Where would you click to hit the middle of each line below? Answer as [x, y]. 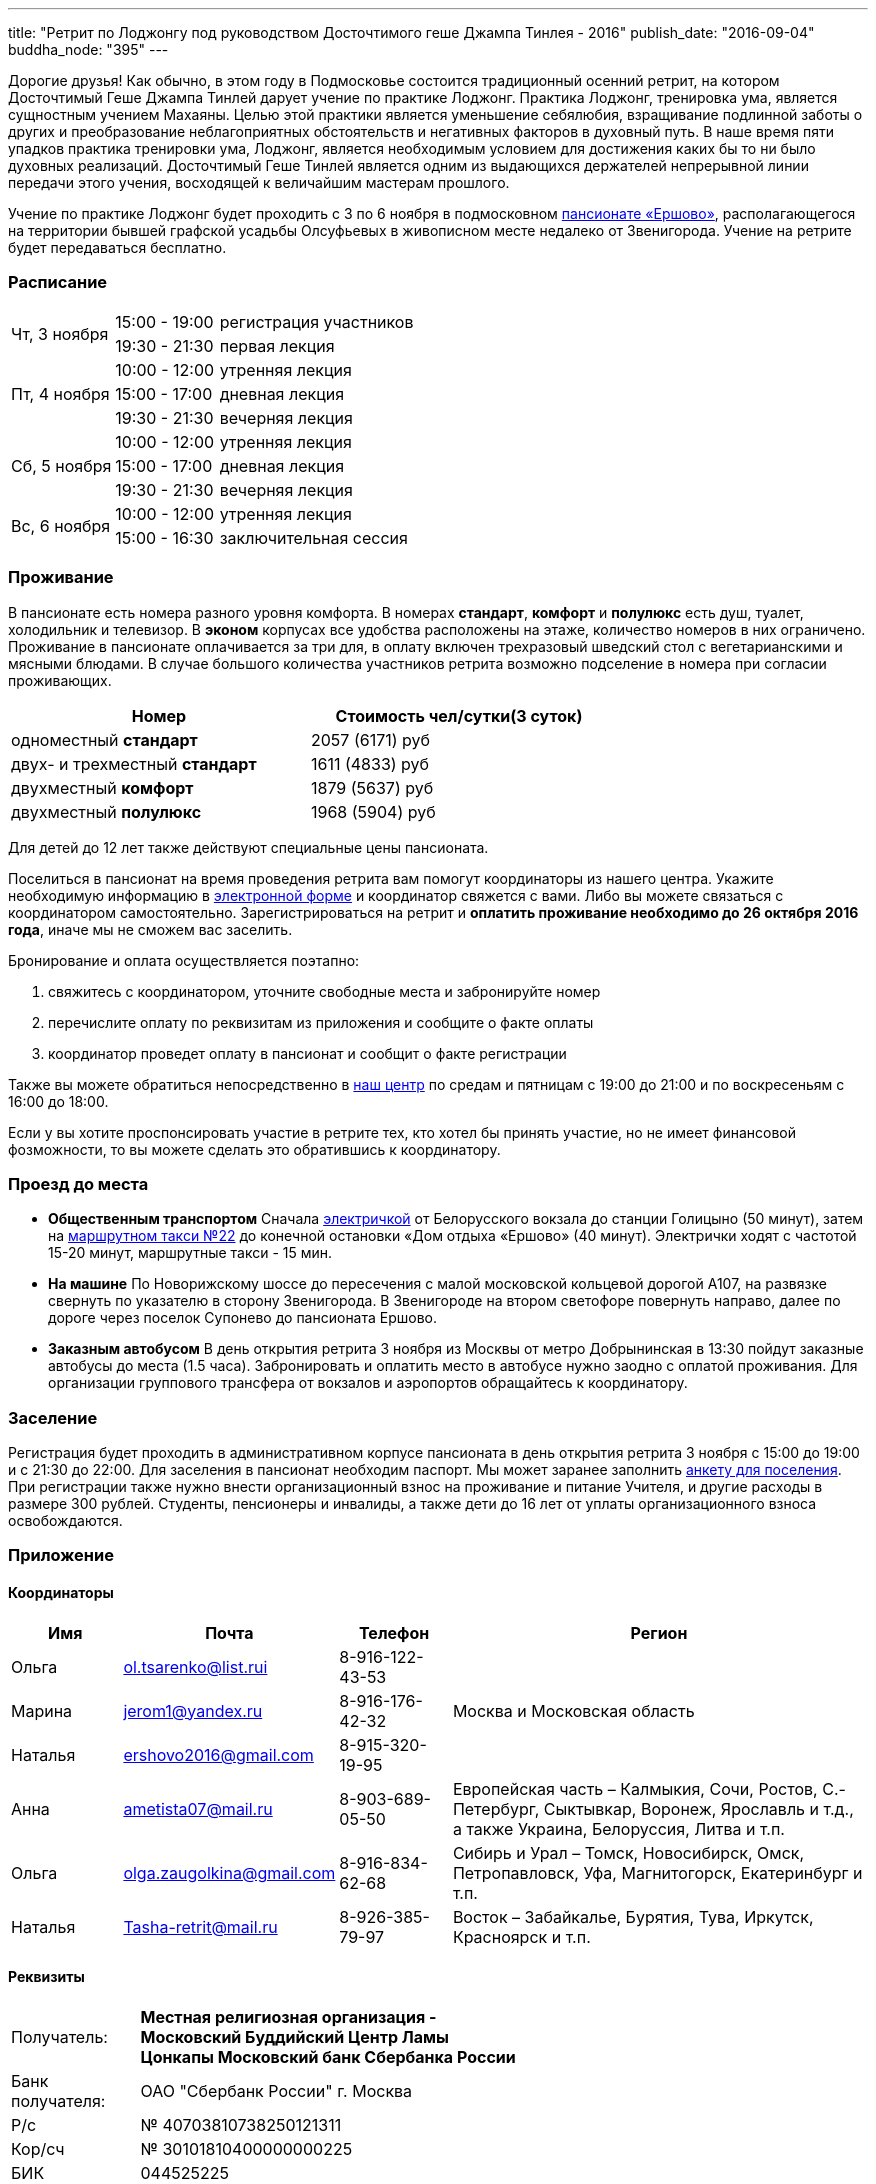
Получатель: [59, 2036]
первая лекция [277, 345]
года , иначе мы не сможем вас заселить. [150, 929]
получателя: [58, 2100]
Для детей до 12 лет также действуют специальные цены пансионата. [248, 847]
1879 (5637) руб [372, 787]
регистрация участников [316, 321]
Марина [42, 1710]
